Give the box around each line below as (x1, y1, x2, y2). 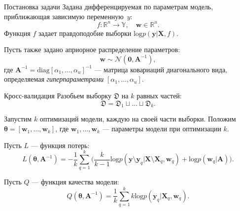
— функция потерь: (31, 140, 90, 150)
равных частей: (137, 90, 182, 101)
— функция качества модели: (32, 177, 119, 187)
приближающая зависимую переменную (4, 11, 124, 21)
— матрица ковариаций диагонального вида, (94, 64, 228, 74)
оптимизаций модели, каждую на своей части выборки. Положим (39, 114, 236, 124)
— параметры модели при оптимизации (102, 123, 221, 134)
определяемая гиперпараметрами (4, 74, 104, 84)
